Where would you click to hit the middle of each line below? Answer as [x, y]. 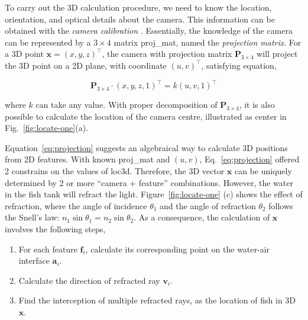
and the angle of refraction [208, 205]
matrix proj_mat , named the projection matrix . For [208, 42]
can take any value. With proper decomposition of [127, 105]
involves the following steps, [55, 229]
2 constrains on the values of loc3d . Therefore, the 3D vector [115, 171]
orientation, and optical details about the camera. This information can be [140, 19]
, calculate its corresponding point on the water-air [178, 249]
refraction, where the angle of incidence [76, 205]
